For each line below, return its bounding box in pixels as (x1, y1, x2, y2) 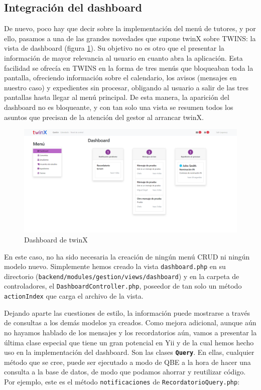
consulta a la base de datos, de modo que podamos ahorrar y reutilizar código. (4, 366, 246, 377)
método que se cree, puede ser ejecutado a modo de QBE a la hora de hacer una (4, 356, 251, 367)
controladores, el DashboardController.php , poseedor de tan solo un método (4, 281, 242, 291)
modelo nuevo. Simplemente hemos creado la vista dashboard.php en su (4, 261, 226, 272)
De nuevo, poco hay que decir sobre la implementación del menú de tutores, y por (4, 23, 256, 34)
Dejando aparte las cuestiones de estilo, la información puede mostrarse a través (4, 307, 250, 318)
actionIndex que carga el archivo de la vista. (4, 291, 144, 301)
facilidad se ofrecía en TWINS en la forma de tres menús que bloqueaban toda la (4, 62, 253, 73)
